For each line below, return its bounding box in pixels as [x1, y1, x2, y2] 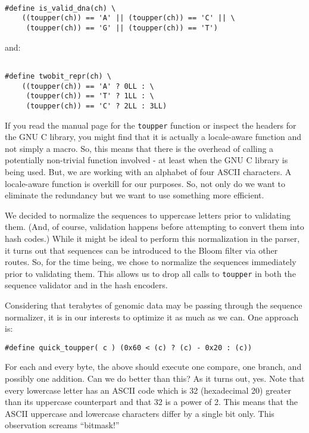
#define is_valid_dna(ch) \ [5, 4, 116, 13]
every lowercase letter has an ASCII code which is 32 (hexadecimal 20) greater [5, 384, 292, 396]
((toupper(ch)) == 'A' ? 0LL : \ [21, 82, 154, 91]
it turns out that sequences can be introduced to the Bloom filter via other [5, 244, 278, 256]
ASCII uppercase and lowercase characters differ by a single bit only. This [5, 407, 274, 419]
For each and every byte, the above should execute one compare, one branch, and [5, 360, 302, 373]
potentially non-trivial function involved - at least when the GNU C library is [5, 154, 288, 166]
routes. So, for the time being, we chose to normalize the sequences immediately [5, 256, 296, 268]
